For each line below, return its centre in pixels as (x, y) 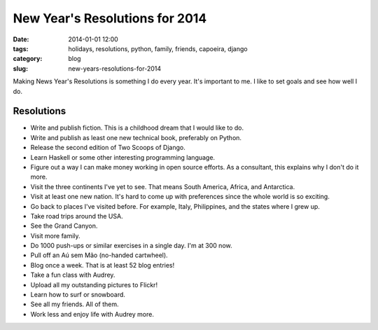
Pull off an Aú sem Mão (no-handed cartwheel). (99, 255)
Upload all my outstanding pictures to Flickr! (94, 284)
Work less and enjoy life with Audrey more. (92, 314)
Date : (21, 39)
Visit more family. (55, 235)
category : (28, 59)
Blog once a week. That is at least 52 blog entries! (103, 265)
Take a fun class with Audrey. (73, 275)
